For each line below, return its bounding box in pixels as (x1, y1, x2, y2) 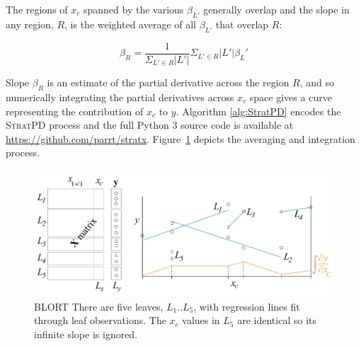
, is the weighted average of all (64, 16, 197, 31)
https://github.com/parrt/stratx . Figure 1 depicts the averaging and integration (6, 131, 355, 146)
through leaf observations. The (34, 313, 166, 328)
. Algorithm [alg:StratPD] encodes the (176, 103, 341, 118)
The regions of (6, 2, 68, 16)
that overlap (215, 16, 269, 31)
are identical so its (237, 313, 316, 328)
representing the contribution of (6, 103, 144, 118)
